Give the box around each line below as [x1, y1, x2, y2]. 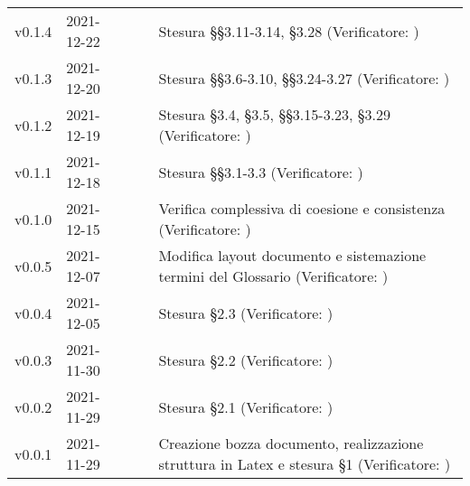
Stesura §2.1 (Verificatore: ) [158, 396, 334, 417]
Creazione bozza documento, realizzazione [158, 433, 424, 453]
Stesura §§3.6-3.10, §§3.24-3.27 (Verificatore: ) [158, 67, 450, 89]
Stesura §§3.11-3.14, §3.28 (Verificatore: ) [158, 20, 419, 42]
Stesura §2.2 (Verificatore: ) [158, 349, 334, 370]
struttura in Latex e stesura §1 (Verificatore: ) [158, 453, 451, 474]
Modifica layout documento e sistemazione [158, 245, 427, 266]
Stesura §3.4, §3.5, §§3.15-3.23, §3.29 [158, 104, 391, 125]
